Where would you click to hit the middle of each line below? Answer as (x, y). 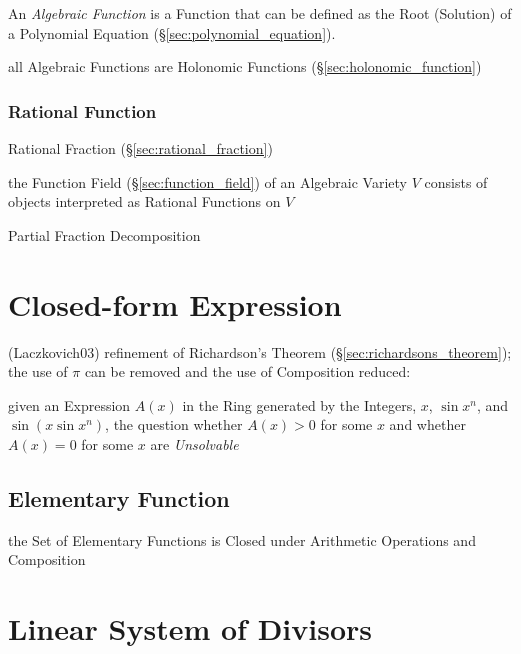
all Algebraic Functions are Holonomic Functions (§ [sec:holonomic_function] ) (245, 66)
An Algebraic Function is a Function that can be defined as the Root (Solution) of (260, 13)
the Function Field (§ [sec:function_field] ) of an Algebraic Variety (207, 181)
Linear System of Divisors (190, 628)
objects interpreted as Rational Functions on (144, 201)
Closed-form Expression (175, 303)
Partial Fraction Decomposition (104, 234)
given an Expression (69, 404)
